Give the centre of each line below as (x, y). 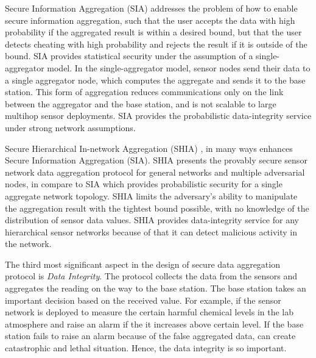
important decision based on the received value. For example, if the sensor (143, 300)
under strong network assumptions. (70, 127)
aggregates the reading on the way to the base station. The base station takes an (156, 288)
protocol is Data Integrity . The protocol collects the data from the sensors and (151, 276)
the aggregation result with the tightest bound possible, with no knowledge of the (157, 208)
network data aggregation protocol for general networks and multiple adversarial (155, 172)
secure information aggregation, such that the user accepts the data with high (150, 20)
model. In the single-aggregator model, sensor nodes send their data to (179, 67)
